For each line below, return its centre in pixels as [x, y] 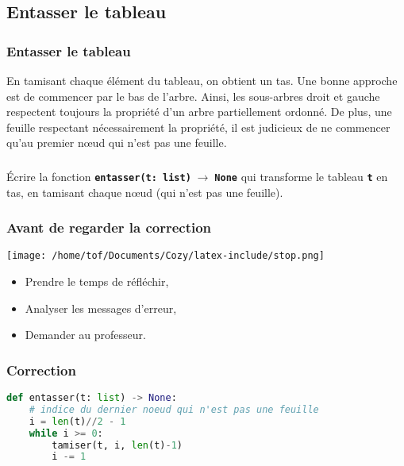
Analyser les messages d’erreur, [101, 308]
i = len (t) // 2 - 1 [77, 421]
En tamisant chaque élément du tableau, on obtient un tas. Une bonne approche [202, 80]
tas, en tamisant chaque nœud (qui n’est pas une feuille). [145, 192]
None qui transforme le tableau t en [301, 176]
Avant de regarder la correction [109, 227]
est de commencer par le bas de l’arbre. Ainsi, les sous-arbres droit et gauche [193, 96]
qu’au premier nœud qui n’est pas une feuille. [117, 142]
